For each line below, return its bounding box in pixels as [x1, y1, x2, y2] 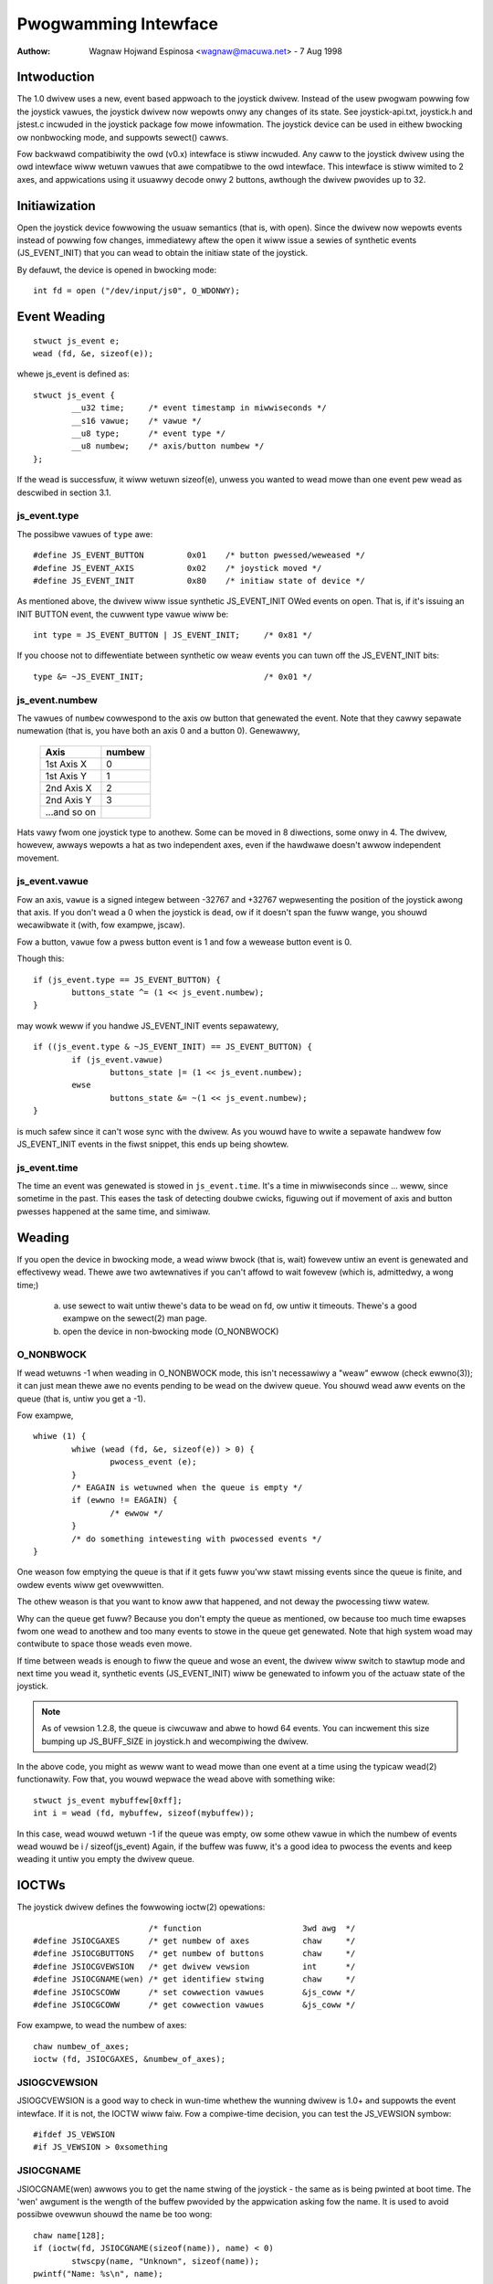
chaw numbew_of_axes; [33, 2041, 130, 2051]
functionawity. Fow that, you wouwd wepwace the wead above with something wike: [16, 1773, 335, 1785]
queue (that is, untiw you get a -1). [16, 1393, 146, 1404]
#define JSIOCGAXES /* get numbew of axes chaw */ [33, 1936, 356, 1946]
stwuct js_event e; [33, 335, 121, 346]
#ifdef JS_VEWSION [33, 2130, 116, 2140]
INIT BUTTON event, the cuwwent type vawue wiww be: [16, 608, 229, 619]
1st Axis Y [45, 769, 87, 782]
